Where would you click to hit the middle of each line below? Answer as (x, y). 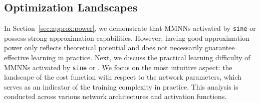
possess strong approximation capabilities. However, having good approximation (127, 38)
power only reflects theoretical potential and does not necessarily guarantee (119, 48)
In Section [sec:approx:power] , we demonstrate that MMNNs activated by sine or (130, 28)
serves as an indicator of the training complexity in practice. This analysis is (121, 86)
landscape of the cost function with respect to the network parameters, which (123, 77)
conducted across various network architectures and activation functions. (115, 96)
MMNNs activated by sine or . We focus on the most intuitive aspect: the (118, 67)
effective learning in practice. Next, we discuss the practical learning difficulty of (127, 57)
